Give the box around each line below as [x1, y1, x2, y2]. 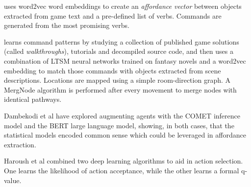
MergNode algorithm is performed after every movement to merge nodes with [4, 84, 237, 94]
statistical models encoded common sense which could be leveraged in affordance [4, 130, 246, 140]
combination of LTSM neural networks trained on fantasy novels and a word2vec [4, 55, 246, 66]
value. [4, 175, 22, 185]
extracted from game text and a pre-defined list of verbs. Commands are [4, 10, 222, 21]
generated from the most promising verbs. [4, 20, 129, 30]
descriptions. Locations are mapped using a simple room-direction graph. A [4, 75, 231, 85]
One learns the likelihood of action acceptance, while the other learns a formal [4, 165, 239, 175]
